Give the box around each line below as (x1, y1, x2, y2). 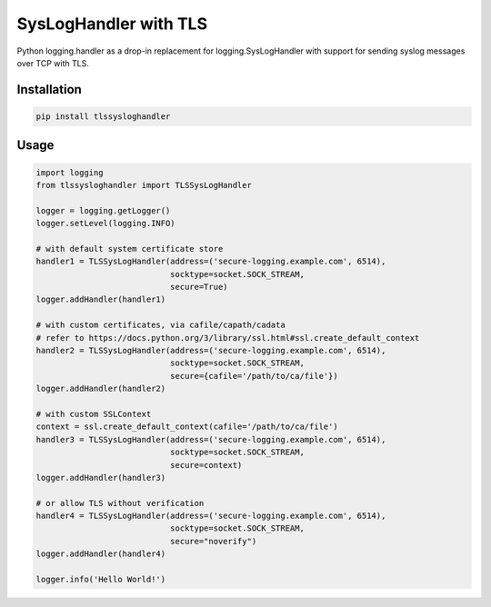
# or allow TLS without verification (35, 498, 205, 508)
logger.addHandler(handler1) (35, 294, 166, 304)
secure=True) (169, 282, 228, 293)
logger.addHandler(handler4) (35, 549, 166, 559)
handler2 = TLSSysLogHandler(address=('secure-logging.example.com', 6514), (35, 345, 386, 355)
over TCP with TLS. (16, 57, 90, 68)
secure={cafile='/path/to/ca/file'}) (169, 371, 338, 381)
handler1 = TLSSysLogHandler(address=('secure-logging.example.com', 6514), (35, 256, 386, 267)
